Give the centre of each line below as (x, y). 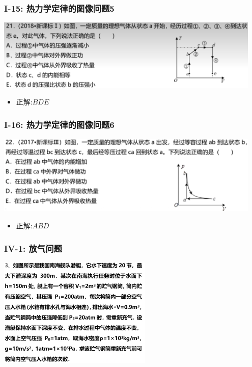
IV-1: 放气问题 (33, 248)
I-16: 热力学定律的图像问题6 (59, 124)
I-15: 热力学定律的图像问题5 (59, 8)
